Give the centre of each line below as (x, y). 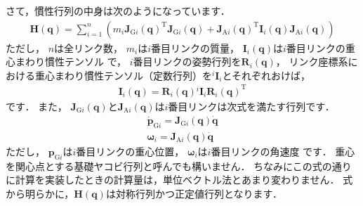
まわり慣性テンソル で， (71, 62)
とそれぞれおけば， (266, 75)
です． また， (37, 106)
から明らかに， (40, 193)
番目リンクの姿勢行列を (187, 62)
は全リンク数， (89, 47)
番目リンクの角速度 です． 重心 (283, 151)
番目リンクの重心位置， (130, 151)
